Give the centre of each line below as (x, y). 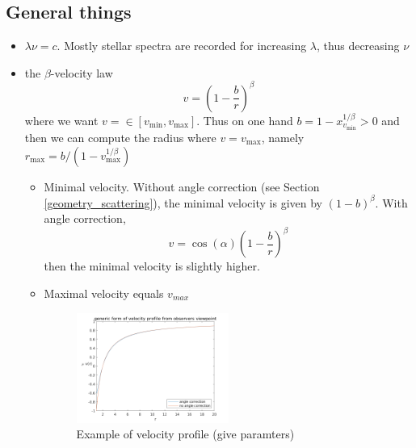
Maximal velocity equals (104, 293)
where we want (61, 120)
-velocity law (82, 72)
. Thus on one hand (245, 120)
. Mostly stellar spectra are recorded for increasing (182, 46)
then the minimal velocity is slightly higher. (152, 266)
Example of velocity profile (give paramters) (185, 434)
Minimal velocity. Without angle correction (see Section (182, 186)
